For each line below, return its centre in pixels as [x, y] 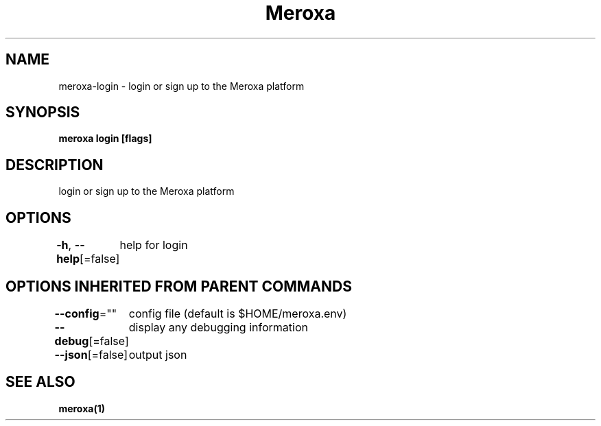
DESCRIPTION [55, 165]
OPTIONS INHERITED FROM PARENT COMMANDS [179, 286]
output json [158, 354]
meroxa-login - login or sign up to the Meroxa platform [181, 86]
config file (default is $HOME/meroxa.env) [238, 313]
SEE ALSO [40, 382]
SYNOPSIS [43, 113]
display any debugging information [218, 327]
